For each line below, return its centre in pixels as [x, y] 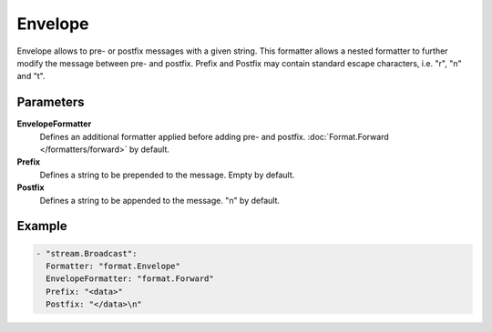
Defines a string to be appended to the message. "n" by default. [160, 200]
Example [42, 226]
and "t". [31, 76]
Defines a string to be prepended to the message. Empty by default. [167, 175]
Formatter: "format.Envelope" [113, 266]
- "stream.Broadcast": [87, 253]
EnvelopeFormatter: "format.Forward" [130, 279]
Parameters [51, 102]
